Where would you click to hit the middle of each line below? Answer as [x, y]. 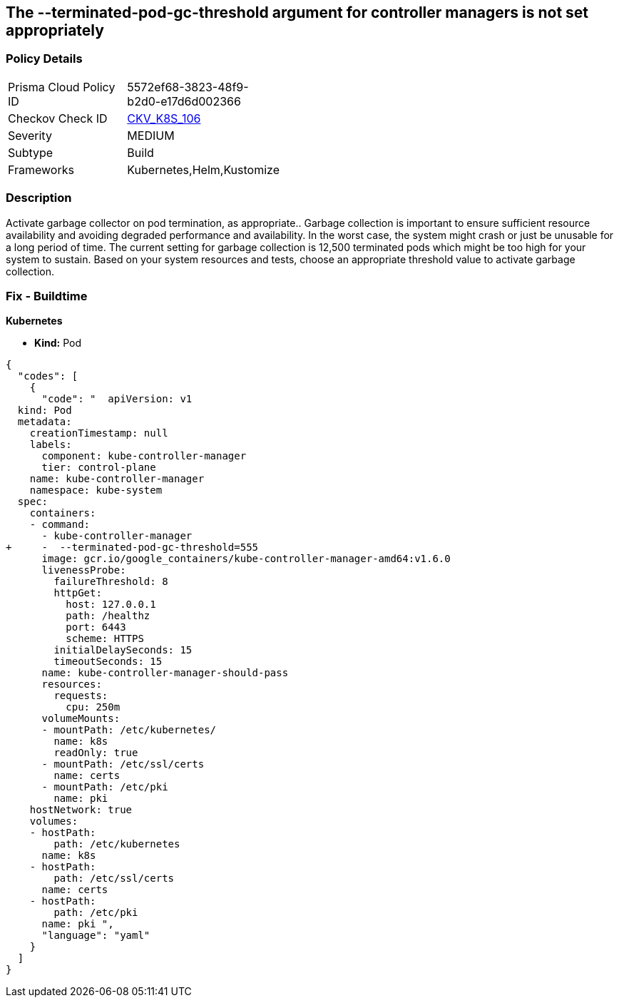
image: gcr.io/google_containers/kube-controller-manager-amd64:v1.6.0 [246, 559]
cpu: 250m [93, 707]
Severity [30, 135]
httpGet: [78, 593]
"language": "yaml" [96, 936]
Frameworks [41, 169]
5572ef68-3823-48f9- [188, 87]
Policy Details [44, 59]
